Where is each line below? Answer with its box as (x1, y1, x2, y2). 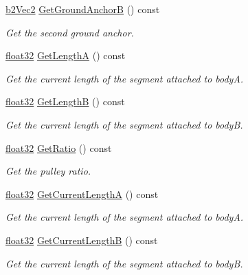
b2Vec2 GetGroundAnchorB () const (5, 2, 160, 16)
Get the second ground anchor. (5, 25, 134, 39)
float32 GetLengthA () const (5, 48, 126, 63)
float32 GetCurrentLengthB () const (5, 232, 158, 247)
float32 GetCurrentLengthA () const (5, 186, 159, 201)
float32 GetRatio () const (5, 140, 112, 155)
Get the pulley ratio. (5, 164, 91, 178)
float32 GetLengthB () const (5, 94, 125, 109)
